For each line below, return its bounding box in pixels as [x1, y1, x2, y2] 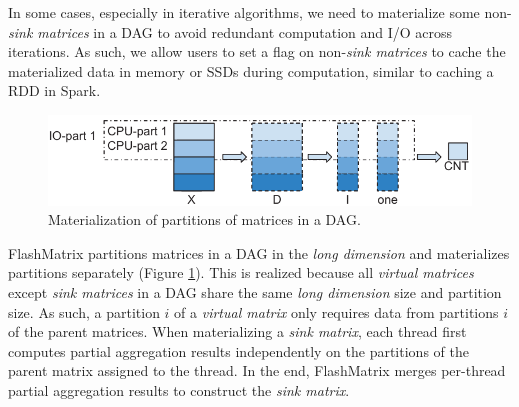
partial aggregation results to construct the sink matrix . [8, 380, 350, 400]
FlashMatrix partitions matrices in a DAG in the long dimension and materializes [8, 242, 510, 263]
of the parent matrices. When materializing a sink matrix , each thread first [8, 321, 467, 342]
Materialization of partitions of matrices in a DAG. [48, 209, 361, 230]
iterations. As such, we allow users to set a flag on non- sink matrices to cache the [8, 41, 506, 62]
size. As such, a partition [8, 301, 160, 322]
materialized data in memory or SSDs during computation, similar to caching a [8, 60, 494, 81]
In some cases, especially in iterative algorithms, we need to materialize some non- [8, 2, 512, 22]
